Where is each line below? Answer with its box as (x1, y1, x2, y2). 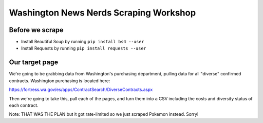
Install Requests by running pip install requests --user (21, 45, 146, 51)
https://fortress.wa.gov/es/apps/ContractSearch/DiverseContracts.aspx (9, 87, 153, 92)
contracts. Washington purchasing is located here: (9, 78, 110, 84)
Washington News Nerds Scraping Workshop (9, 7, 196, 18)
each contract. (9, 102, 38, 108)
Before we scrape (9, 26, 64, 34)
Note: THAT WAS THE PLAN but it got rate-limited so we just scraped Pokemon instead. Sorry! (9, 111, 199, 117)
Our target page (9, 58, 58, 67)
